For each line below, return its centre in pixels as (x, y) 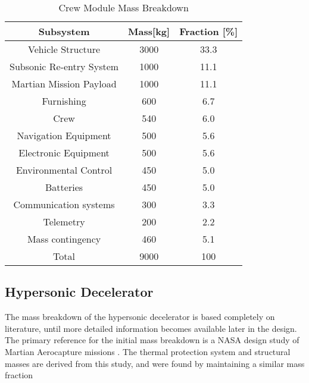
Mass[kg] (149, 31)
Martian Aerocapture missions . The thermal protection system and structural (148, 351)
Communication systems (64, 204)
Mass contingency (64, 239)
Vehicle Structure (64, 49)
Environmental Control (64, 170)
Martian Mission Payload (64, 84)
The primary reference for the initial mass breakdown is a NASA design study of (152, 340)
